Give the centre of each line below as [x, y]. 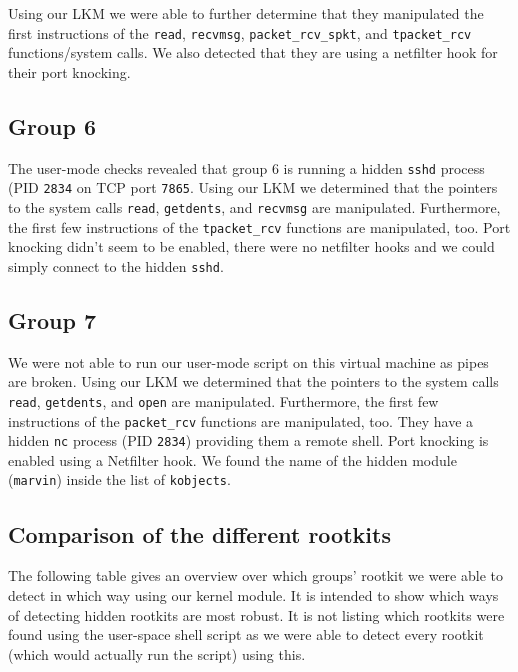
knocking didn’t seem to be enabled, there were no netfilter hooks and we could [251, 246]
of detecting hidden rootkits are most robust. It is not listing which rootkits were [256, 614]
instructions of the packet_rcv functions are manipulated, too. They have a [241, 420]
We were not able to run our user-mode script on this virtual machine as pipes [248, 361]
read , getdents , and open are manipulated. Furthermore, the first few [223, 400]
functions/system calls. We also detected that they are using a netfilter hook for [253, 52]
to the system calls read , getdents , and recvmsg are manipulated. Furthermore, [254, 206]
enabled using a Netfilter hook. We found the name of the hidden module [232, 459]
